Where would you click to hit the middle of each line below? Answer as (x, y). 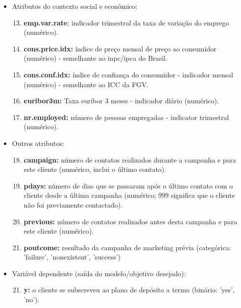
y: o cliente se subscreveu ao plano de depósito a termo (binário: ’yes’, (129, 290)
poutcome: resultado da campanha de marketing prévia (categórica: (127, 247)
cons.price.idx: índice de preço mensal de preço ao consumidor (120, 48)
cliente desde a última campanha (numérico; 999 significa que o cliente (129, 195)
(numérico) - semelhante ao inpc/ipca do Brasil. (96, 58)
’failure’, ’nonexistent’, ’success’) (72, 257)
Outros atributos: (38, 143)
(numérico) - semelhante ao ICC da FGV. (86, 84)
